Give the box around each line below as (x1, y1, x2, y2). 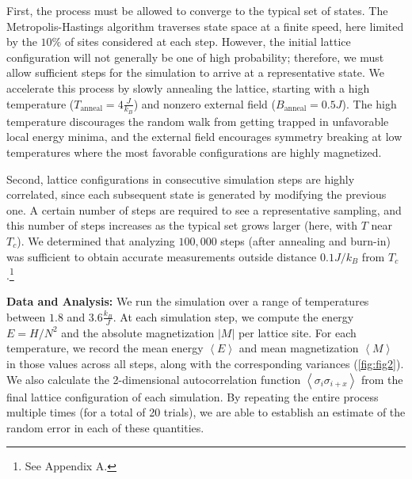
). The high (341, 95, 397, 112)
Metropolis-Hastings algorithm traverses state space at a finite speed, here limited (6, 17, 404, 34)
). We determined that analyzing (17, 232, 175, 249)
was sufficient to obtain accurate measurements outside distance (6, 248, 317, 264)
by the (6, 33, 37, 50)
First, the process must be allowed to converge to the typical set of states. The (6, 2, 388, 18)
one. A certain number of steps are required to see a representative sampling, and (6, 201, 402, 218)
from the (361, 371, 403, 387)
